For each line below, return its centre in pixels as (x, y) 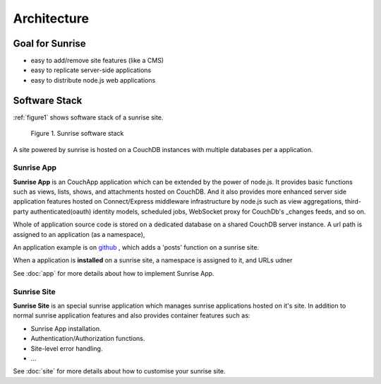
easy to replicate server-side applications (91, 70)
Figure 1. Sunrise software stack (77, 134)
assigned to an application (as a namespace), (79, 234)
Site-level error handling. (67, 348)
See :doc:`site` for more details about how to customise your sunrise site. (119, 371)
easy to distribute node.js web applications (93, 80)
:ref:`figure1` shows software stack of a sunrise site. (88, 117)
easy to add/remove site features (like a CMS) (97, 61)
